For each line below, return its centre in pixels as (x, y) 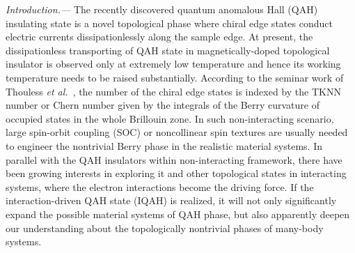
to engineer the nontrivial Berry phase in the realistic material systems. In (164, 145)
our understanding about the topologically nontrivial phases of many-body (165, 228)
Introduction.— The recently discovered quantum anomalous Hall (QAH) (162, 9)
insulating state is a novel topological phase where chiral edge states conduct (169, 23)
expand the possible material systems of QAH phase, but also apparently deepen (178, 214)
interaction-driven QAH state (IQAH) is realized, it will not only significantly (171, 200)
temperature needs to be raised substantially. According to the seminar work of (175, 77)
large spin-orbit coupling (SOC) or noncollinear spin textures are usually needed (177, 132)
